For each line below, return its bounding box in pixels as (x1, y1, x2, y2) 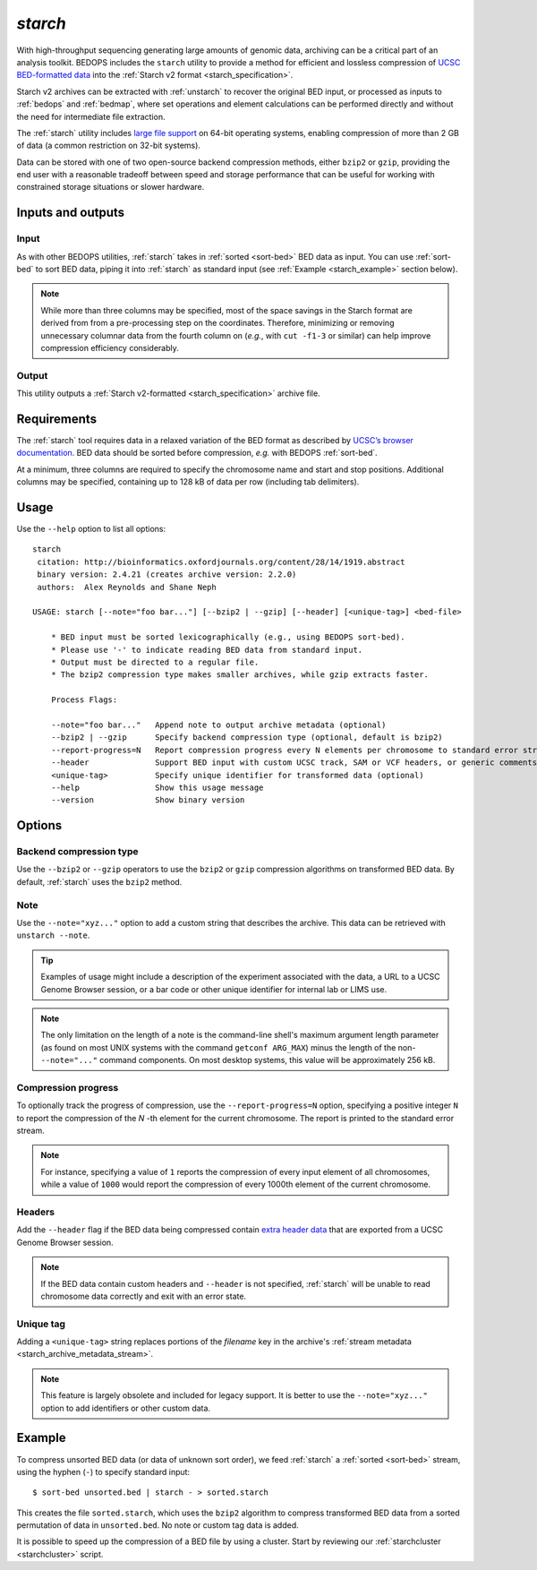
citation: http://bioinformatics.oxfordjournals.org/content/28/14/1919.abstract (37, 556, 405, 567)
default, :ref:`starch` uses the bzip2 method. (16, 876, 183, 887)
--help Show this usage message (50, 782, 264, 793)
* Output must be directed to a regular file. (50, 656, 260, 667)
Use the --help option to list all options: (16, 524, 166, 535)
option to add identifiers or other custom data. (40, 1403, 210, 1413)
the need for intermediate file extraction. (16, 111, 166, 122)
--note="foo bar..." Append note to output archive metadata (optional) (50, 719, 387, 730)
